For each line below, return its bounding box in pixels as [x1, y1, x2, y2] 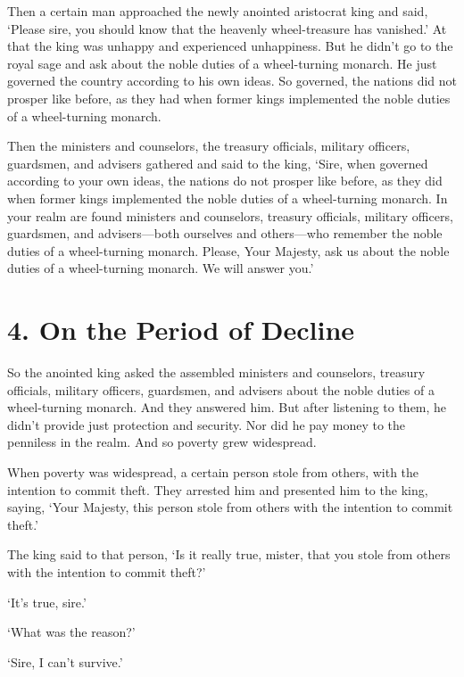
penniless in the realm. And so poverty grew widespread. [7, 433, 317, 451]
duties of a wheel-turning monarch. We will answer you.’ [7, 259, 314, 277]
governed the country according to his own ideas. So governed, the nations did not [7, 71, 458, 90]
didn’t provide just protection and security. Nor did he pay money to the [7, 415, 406, 433]
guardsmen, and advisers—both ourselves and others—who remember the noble [7, 224, 443, 243]
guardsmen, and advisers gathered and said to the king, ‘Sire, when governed [7, 153, 428, 172]
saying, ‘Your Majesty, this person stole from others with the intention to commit [7, 498, 453, 516]
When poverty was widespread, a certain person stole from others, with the [7, 463, 419, 481]
